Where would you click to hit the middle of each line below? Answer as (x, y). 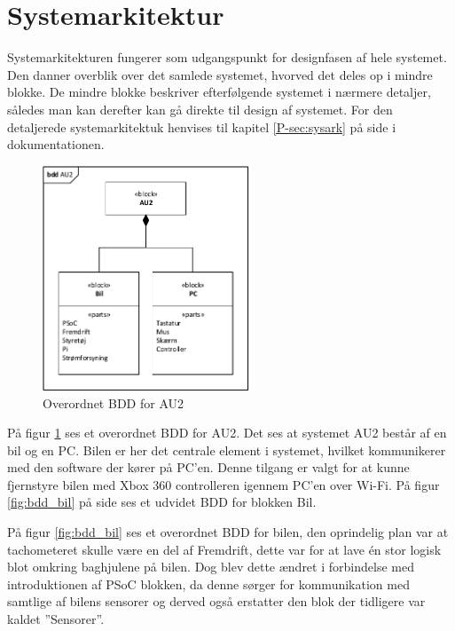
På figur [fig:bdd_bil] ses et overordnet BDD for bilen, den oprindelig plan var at (228, 532)
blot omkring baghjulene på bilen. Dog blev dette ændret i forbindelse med (211, 567)
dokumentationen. (56, 144)
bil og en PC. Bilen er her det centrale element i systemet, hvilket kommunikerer (227, 450)
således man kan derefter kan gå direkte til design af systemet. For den (200, 109)
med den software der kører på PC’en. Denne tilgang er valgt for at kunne (208, 467)
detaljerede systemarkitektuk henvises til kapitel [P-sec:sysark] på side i (202, 126)
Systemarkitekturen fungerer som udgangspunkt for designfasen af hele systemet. (227, 57)
